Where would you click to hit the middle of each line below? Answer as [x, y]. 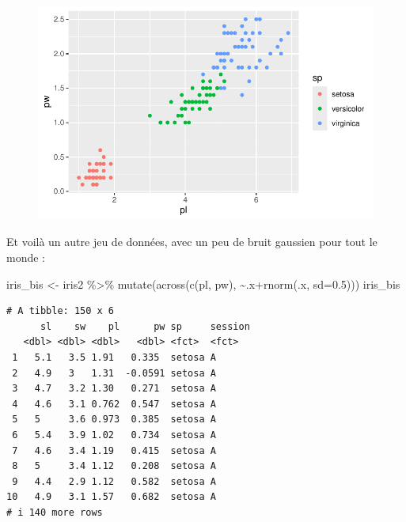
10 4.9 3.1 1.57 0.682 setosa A [111, 497]
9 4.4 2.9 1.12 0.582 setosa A [114, 481]
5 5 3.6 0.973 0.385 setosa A [114, 420]
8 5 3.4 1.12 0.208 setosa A [114, 466]
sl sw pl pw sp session [145, 326]
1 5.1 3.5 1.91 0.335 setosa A [114, 357]
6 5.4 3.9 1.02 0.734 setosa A [114, 435]
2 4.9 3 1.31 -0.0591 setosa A [114, 373]
